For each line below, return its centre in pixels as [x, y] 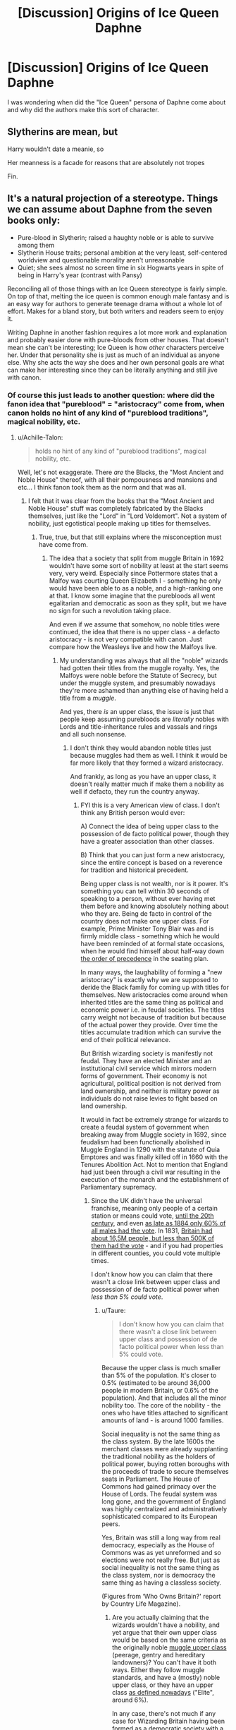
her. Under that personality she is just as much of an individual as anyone [114, 355]
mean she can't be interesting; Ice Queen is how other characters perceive [116, 347]
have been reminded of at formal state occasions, [153, 943]
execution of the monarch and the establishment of [155, 1179]
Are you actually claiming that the [160, 1617]
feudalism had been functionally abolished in [145, 1142]
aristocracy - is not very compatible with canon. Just [126, 639]
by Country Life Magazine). [141, 1604]
